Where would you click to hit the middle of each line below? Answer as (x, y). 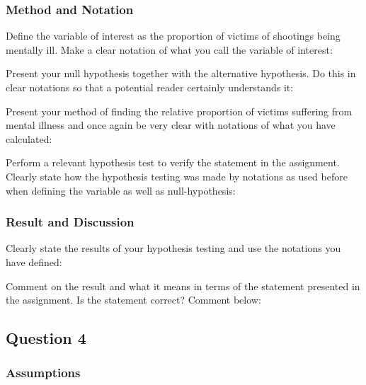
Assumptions (43, 373)
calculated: (29, 138)
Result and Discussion (70, 222)
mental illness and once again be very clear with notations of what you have (171, 125)
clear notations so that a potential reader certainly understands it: (150, 87)
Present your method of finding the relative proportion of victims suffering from (179, 111)
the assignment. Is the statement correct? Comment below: (133, 300)
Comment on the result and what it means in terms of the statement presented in (183, 286)
